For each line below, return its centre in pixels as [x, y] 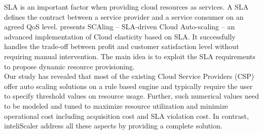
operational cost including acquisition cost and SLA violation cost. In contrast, [126, 116]
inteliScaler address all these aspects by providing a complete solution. [113, 126]
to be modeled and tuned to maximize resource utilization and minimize [116, 105]
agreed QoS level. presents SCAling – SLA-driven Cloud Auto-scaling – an [120, 27]
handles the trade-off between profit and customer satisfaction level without [122, 46]
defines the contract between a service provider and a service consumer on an [124, 16]
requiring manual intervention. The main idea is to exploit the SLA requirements [130, 56]
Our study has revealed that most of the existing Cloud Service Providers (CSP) [129, 76]
